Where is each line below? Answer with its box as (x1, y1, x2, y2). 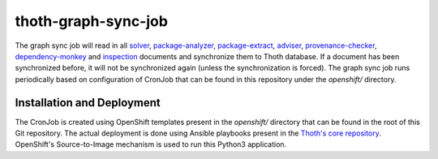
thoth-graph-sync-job (15, 12, 168, 30)
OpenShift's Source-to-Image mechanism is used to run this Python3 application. (15, 140, 287, 149)
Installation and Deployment (15, 96, 161, 110)
